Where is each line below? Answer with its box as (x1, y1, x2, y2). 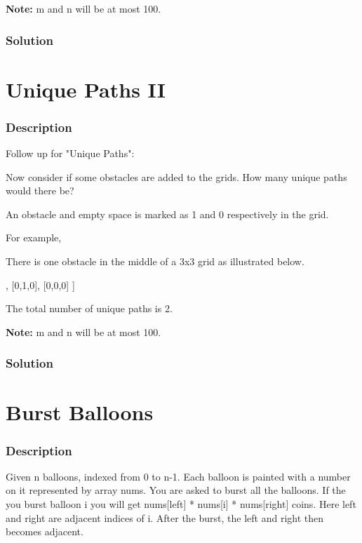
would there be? (6, 183, 74, 198)
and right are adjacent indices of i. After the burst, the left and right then (6, 510, 324, 525)
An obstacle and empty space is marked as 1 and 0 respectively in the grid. (6, 206, 329, 221)
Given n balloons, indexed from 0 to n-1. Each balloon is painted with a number (6, 469, 351, 483)
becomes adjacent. (6, 524, 83, 539)
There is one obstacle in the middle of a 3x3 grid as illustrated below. (6, 254, 304, 268)
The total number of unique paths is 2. (6, 301, 173, 316)
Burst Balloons (6, 398, 154, 427)
